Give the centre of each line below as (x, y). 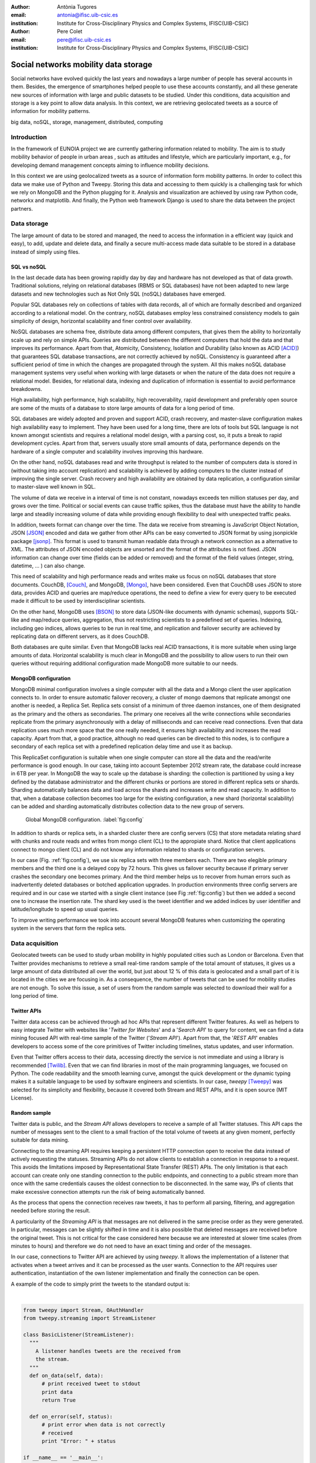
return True (59, 1400)
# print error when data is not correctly (104, 1425)
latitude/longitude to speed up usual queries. (65, 909)
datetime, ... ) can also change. (48, 565)
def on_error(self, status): (71, 1416)
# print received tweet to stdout (91, 1384)
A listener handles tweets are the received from (108, 1351)
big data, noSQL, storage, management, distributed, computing (87, 122)
